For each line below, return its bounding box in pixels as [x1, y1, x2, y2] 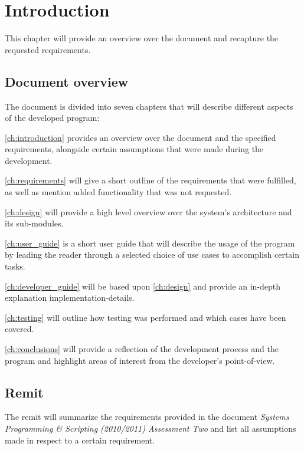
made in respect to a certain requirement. [5, 433, 155, 446]
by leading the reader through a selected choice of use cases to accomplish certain [5, 248, 300, 261]
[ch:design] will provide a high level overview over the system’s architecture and [5, 205, 292, 218]
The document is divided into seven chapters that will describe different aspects [5, 100, 293, 112]
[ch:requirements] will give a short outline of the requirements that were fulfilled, [5, 174, 296, 186]
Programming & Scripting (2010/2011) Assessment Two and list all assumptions [5, 422, 296, 434]
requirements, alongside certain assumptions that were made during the [5, 143, 264, 155]
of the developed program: [5, 111, 100, 124]
